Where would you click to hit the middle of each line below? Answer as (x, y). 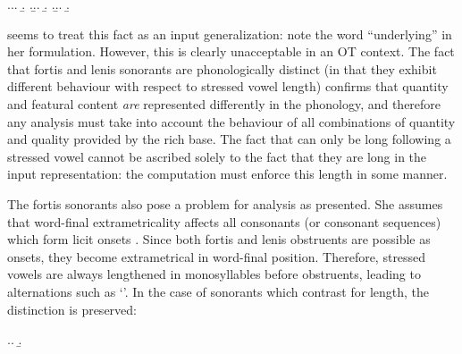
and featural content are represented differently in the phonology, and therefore (224, 103)
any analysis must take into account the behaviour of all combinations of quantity (231, 121)
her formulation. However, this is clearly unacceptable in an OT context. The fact (231, 51)
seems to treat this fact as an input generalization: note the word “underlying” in (230, 34)
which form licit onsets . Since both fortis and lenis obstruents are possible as (219, 239)
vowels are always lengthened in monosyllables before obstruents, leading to (214, 274)
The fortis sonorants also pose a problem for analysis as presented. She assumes (225, 203)
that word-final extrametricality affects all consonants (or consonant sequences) (224, 221)
